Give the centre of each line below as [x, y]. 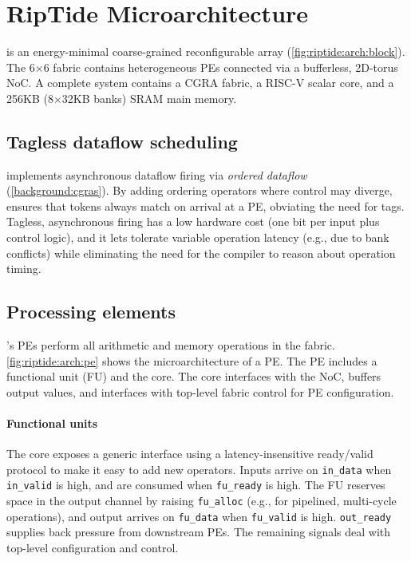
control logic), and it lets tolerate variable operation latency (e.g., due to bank [198, 237]
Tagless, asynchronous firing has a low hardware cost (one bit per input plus [193, 221]
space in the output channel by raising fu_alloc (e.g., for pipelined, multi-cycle [202, 501]
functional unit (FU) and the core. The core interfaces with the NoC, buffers [194, 376]
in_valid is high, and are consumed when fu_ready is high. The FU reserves [196, 485]
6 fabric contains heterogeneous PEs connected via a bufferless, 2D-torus [221, 67]
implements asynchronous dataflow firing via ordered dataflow [157, 174]
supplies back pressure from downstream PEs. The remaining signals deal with [199, 532]
